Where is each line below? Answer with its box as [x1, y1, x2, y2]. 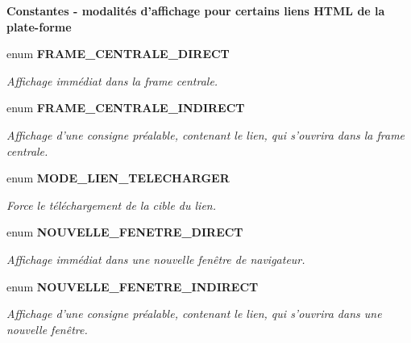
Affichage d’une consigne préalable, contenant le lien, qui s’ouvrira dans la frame [6, 126, 405, 143]
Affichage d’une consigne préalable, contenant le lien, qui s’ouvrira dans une [6, 305, 382, 322]
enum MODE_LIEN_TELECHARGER [6, 169, 230, 186]
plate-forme [6, 18, 72, 35]
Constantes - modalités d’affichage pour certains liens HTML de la [6, 2, 385, 19]
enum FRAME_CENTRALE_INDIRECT [6, 99, 245, 116]
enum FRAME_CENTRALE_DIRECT [6, 45, 230, 62]
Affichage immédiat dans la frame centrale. [6, 72, 218, 89]
